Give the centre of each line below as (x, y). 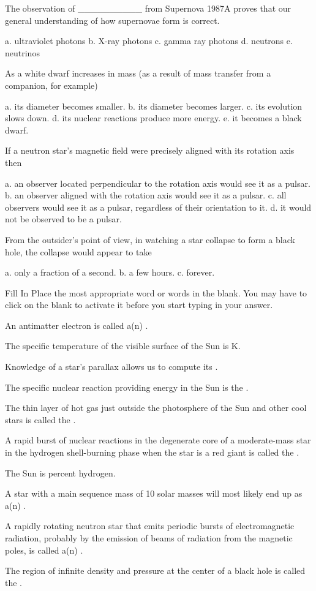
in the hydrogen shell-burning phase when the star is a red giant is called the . (152, 452)
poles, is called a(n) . (44, 550)
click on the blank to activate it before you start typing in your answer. (139, 305)
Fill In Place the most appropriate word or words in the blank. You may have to (156, 292)
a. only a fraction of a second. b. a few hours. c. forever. (110, 272)
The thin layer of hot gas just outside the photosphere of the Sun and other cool (156, 408)
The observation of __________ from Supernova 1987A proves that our (148, 8)
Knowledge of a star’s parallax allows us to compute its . (111, 367)
